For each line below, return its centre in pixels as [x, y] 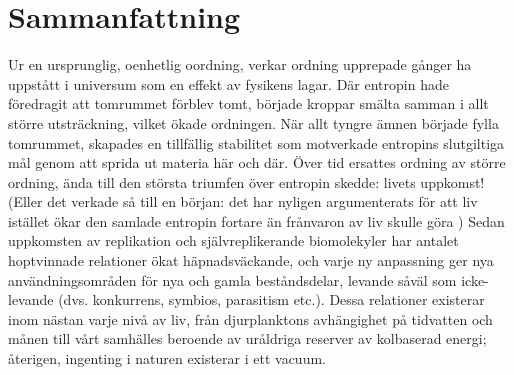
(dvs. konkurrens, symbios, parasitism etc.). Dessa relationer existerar [271, 299]
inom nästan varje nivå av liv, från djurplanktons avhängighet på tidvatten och [250, 318]
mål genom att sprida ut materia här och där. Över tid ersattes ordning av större [257, 162]
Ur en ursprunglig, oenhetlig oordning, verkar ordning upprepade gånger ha [240, 64]
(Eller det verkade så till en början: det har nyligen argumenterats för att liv [243, 201]
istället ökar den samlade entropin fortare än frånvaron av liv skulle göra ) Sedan [256, 220]
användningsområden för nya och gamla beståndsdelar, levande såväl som [232, 279]
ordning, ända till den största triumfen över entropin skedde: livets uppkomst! [246, 181]
